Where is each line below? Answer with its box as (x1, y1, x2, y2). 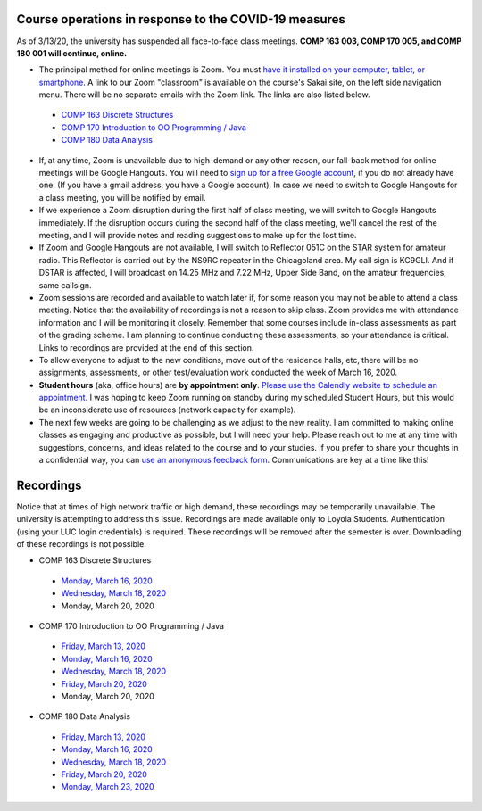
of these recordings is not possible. (16, 539, 146, 550)
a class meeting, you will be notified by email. (38, 192, 206, 203)
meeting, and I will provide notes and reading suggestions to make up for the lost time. (38, 229, 357, 240)
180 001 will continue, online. (16, 47, 128, 58)
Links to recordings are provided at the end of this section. (38, 342, 254, 352)
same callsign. (38, 279, 93, 290)
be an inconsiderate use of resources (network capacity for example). (38, 404, 296, 415)
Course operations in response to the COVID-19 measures (16, 12, 345, 27)
